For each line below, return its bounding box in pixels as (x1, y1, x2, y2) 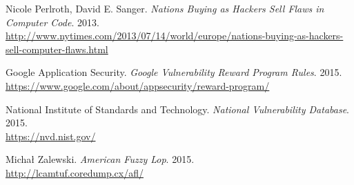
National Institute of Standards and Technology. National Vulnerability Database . (6, 101, 349, 116)
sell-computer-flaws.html (6, 41, 108, 56)
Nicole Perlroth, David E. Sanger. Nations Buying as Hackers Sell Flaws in (6, 1, 324, 15)
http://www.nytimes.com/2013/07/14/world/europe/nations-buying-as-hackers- (6, 28, 344, 43)
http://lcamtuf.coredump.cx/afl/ (6, 165, 144, 179)
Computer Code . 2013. (6, 14, 99, 29)
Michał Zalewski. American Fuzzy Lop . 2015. (6, 152, 195, 166)
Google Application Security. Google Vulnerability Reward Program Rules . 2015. (6, 65, 342, 79)
